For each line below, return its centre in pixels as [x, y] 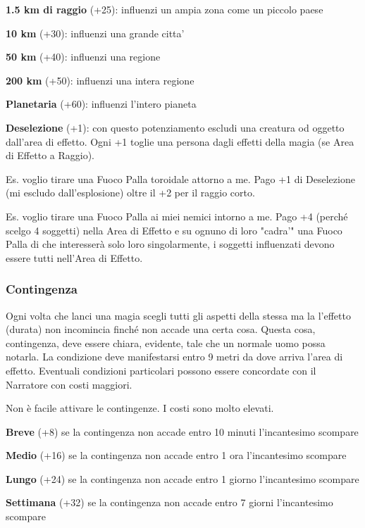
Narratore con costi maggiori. [69, 384]
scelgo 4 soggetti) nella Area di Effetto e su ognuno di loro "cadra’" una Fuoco [174, 230]
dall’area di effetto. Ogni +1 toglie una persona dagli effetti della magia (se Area [180, 141]
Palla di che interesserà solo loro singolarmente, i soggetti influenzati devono [170, 244]
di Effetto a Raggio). [50, 155]
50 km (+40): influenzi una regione [83, 57]
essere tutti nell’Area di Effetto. [74, 257]
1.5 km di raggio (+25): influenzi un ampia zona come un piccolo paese [165, 9]
